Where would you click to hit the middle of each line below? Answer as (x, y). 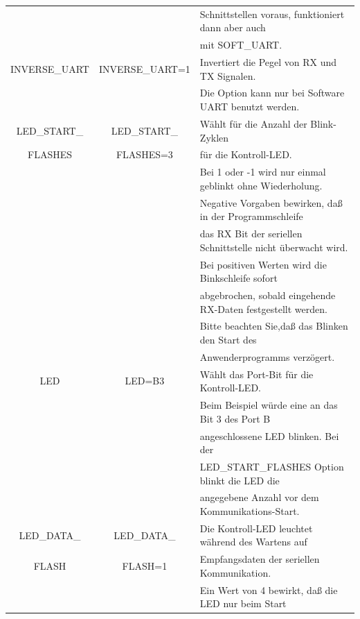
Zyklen (214, 137)
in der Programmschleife (251, 216)
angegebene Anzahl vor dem (259, 497)
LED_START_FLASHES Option (272, 466)
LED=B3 (145, 381)
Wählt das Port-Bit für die (256, 374)
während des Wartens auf (253, 542)
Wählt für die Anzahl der (253, 123)
